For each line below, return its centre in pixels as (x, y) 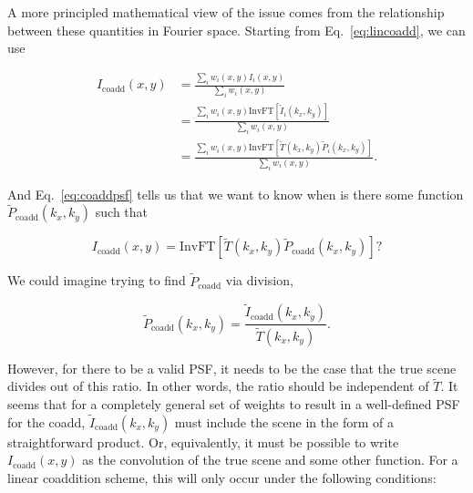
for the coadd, (46, 421)
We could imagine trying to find (97, 280)
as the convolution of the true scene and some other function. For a (270, 460)
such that (122, 212)
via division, (259, 280)
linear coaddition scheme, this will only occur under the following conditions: (222, 477)
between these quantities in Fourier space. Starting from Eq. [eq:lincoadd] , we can (236, 30)
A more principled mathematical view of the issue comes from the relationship (226, 12)
